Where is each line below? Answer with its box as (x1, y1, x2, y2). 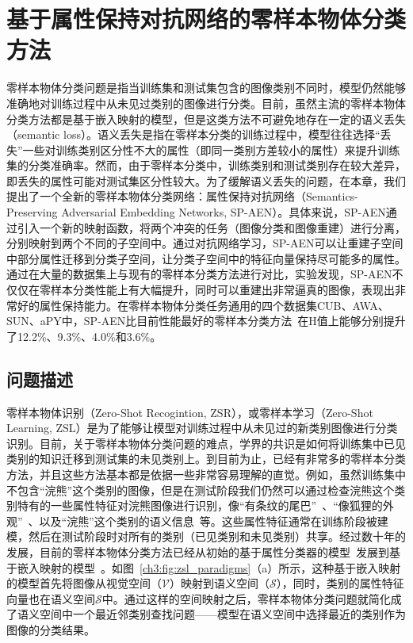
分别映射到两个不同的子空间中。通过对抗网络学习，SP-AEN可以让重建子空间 (6, 235, 403, 251)
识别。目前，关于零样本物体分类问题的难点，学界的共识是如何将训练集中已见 (6, 434, 406, 451)
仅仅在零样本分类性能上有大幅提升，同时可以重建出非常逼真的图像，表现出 (6, 281, 395, 298)
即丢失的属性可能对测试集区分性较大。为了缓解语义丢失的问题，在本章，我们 (6, 172, 406, 189)
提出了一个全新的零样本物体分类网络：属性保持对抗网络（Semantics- (6, 188, 358, 205)
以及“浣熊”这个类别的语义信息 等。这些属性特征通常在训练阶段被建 (39, 512, 388, 529)
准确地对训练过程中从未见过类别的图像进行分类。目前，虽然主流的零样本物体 (6, 94, 406, 111)
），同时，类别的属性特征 (276, 575, 404, 591)
